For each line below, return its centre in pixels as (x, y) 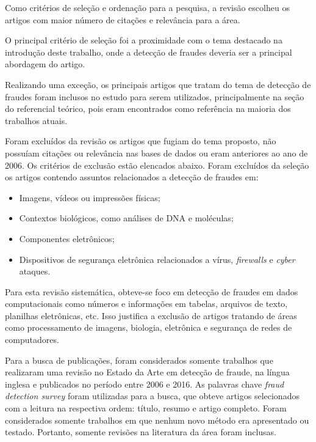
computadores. (32, 340)
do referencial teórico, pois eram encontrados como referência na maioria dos (148, 109)
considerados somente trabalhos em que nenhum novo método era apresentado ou (157, 420)
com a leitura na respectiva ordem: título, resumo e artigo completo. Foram (146, 408)
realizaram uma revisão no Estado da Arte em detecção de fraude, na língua (147, 372)
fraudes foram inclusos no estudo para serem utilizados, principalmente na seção (155, 96)
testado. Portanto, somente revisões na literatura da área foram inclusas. (141, 432)
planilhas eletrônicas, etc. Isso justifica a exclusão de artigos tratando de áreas (151, 315)
